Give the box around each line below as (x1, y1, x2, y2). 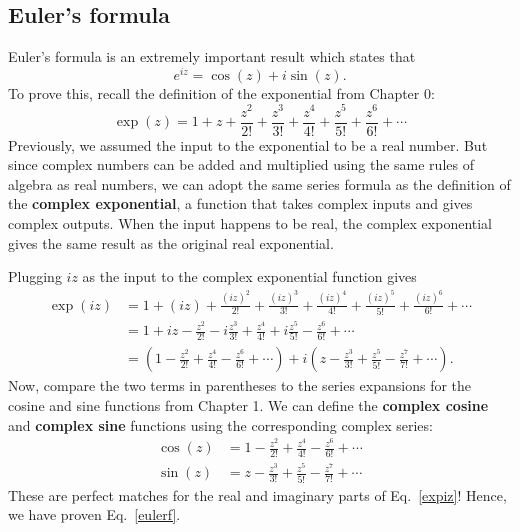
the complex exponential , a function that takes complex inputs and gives (8, 193, 473, 214)
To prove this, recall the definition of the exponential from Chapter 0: (8, 82, 435, 103)
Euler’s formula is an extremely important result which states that (8, 46, 416, 67)
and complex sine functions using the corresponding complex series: (8, 414, 433, 435)
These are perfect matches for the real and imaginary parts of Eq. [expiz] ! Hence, (8, 484, 507, 505)
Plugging (8, 266, 62, 287)
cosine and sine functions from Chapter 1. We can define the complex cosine (8, 395, 489, 416)
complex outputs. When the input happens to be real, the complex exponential (8, 212, 493, 233)
